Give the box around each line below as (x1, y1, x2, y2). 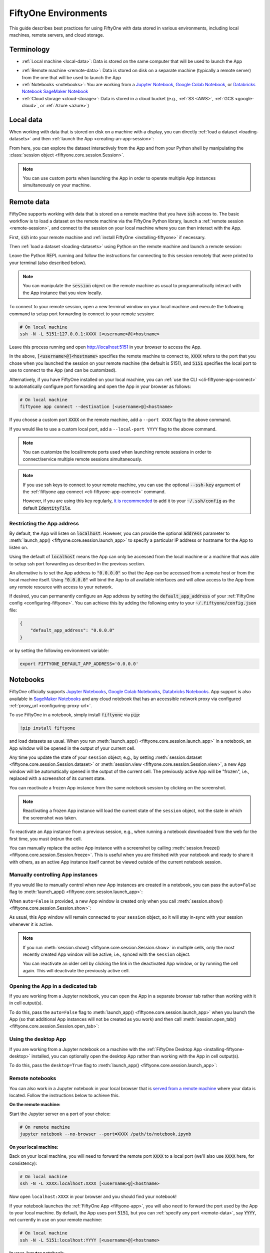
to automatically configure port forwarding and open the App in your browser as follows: (9, 383, 191, 389)
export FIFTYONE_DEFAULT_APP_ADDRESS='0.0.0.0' (19, 661, 138, 667)
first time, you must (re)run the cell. (9, 836, 82, 842)
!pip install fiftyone (19, 725, 75, 731)
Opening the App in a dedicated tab (9, 982, 97, 989)
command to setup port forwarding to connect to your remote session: (9, 311, 154, 317)
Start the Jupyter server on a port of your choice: (9, 1111, 111, 1117)
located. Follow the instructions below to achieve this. (9, 1092, 120, 1098)
